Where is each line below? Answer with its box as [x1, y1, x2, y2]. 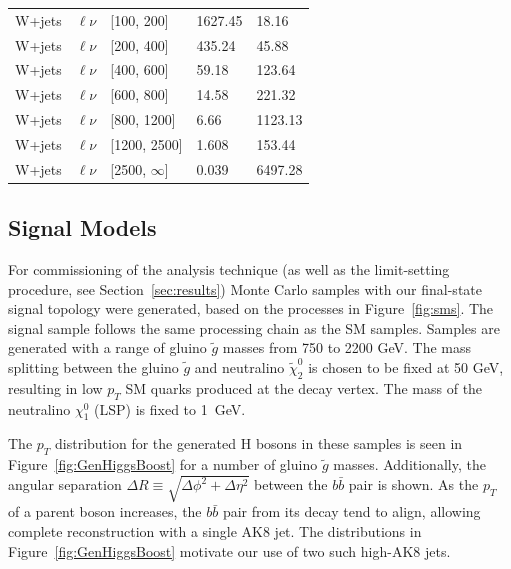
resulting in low [8, 377, 103, 398]
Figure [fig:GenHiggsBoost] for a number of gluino [8, 454, 318, 475]
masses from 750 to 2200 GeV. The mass [222, 337, 472, 358]
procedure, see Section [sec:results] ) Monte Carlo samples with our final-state [8, 278, 482, 299]
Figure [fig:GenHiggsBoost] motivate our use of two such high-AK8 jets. [8, 540, 451, 561]
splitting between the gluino [8, 357, 179, 378]
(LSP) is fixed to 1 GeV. [94, 398, 246, 419]
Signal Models [8, 212, 157, 243]
